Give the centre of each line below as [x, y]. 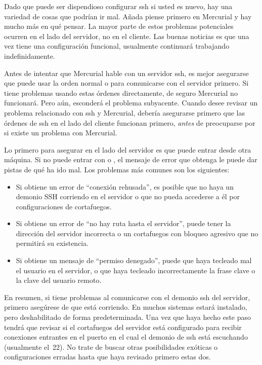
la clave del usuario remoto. [59, 280]
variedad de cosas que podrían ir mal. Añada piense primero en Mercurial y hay [128, 16]
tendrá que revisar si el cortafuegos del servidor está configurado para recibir [123, 327]
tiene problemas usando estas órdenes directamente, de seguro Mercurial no [121, 93]
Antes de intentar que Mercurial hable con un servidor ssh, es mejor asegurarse [126, 73]
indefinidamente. [30, 56]
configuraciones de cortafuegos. [64, 206]
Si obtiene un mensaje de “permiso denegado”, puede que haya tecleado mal [134, 260]
